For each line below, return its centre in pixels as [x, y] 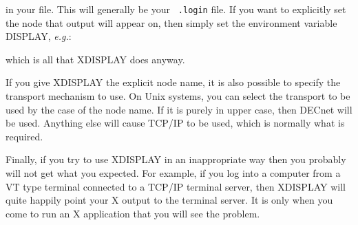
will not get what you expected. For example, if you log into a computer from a [173, 173]
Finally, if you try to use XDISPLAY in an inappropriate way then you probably [176, 159]
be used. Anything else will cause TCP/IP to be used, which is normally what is [175, 123]
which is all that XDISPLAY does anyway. [95, 59]
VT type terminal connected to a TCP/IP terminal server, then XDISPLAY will [176, 186]
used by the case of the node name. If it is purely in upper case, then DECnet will [179, 109]
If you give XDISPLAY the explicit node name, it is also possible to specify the [173, 82]
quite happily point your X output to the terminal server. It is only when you [169, 200]
